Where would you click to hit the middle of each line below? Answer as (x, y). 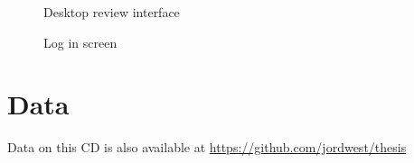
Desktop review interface (112, 12)
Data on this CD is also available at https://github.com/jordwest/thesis (207, 147)
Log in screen (80, 42)
